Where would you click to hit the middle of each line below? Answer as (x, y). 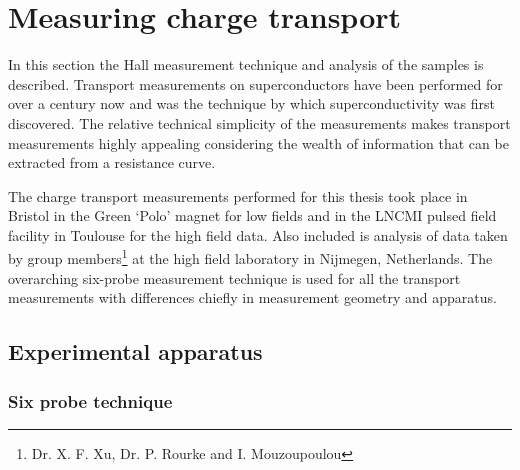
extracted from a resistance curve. (112, 162)
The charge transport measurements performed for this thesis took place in (238, 195)
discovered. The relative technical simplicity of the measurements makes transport (259, 122)
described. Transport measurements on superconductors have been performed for (255, 83)
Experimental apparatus (135, 351)
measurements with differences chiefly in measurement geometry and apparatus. (252, 297)
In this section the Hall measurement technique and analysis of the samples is (246, 64)
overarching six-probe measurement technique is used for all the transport (234, 277)
